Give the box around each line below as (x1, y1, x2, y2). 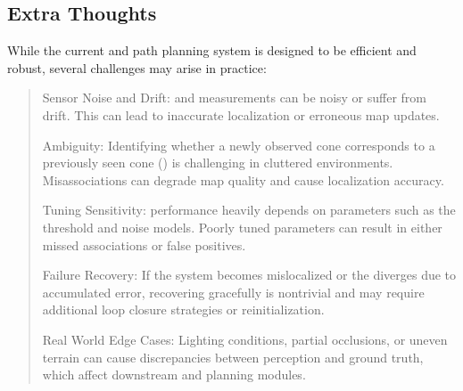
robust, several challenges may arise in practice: (7, 58, 267, 77)
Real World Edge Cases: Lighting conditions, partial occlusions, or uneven (42, 330, 448, 348)
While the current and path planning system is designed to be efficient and (7, 41, 417, 60)
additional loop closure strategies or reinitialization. (42, 300, 325, 319)
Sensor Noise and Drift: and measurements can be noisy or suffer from (42, 88, 427, 107)
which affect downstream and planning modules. (42, 365, 306, 384)
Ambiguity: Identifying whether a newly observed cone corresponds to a (42, 135, 435, 154)
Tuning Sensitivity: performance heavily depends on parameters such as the (42, 200, 456, 219)
